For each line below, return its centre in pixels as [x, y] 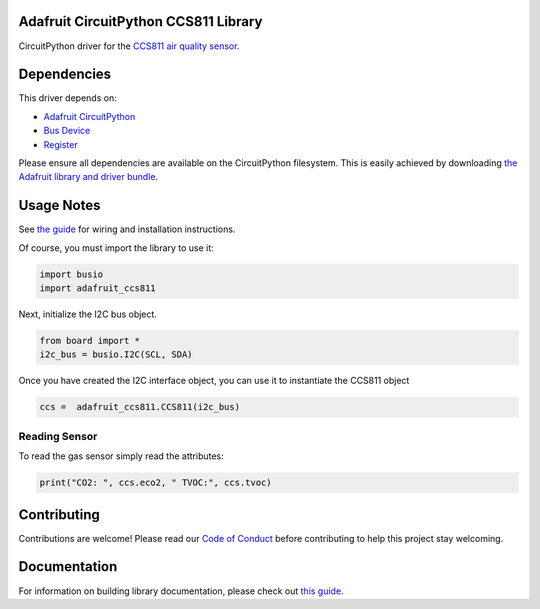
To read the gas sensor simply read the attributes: [121, 456]
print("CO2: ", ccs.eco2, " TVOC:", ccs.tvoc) [155, 483]
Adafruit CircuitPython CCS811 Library [140, 21]
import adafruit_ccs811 [98, 288]
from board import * [89, 341]
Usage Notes [59, 205]
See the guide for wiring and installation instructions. [127, 229]
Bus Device [67, 131]
